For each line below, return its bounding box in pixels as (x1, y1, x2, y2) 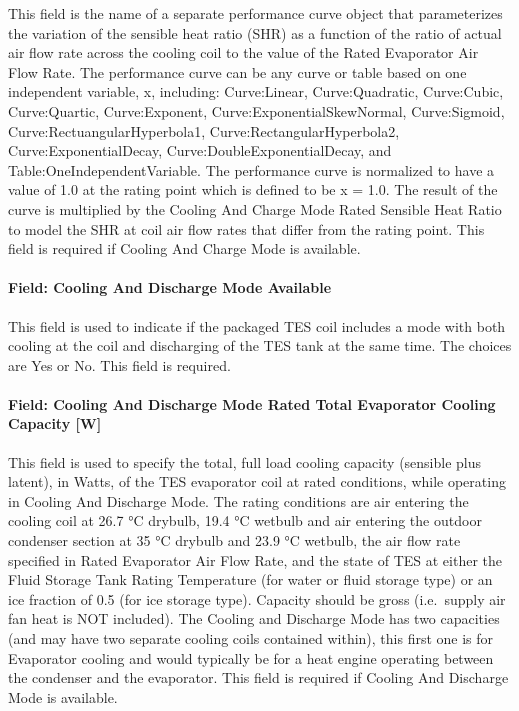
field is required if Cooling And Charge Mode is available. (8, 238, 361, 259)
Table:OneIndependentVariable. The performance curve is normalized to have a (8, 159, 495, 180)
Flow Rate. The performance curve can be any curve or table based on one (8, 61, 467, 82)
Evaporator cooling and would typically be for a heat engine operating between (8, 647, 494, 668)
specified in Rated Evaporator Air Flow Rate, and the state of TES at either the (8, 549, 503, 570)
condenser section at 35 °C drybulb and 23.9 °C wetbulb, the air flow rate (8, 530, 461, 551)
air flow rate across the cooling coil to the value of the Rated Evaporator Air (8, 42, 479, 63)
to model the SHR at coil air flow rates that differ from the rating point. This (8, 218, 485, 239)
